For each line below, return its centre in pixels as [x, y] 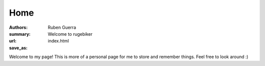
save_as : [18, 48]
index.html [58, 41]
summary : [20, 34]
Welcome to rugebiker [70, 34]
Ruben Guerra [62, 27]
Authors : [18, 27]
